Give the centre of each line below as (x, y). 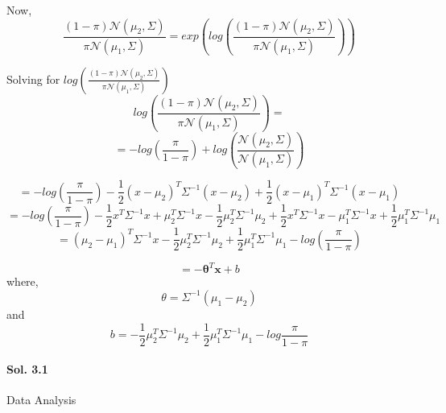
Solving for (33, 78)
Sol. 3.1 (27, 369)
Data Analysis (41, 400)
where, (23, 281)
